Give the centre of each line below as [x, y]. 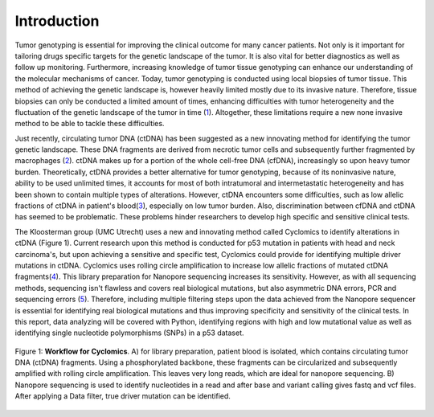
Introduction [57, 21]
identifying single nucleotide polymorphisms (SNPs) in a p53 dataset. [129, 333]
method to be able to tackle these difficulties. [90, 124]
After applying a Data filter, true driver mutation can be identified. [123, 396]
